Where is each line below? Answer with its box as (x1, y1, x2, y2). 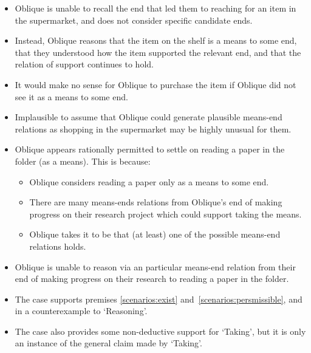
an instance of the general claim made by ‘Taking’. (15, 337, 202, 349)
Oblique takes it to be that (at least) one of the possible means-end (29, 228, 281, 241)
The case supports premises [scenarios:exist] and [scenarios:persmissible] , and (15, 292, 302, 305)
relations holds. (29, 239, 86, 252)
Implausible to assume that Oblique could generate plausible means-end (15, 111, 282, 123)
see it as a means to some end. (15, 90, 128, 103)
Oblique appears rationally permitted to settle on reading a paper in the (15, 143, 285, 156)
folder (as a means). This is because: (15, 154, 151, 167)
